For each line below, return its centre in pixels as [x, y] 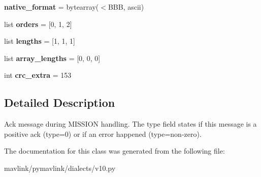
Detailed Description [60, 102]
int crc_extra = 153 [38, 75]
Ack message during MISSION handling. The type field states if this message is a [130, 124]
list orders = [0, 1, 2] [38, 24]
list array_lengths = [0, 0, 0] [52, 58]
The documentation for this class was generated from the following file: [115, 151]
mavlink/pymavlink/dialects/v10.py [60, 168]
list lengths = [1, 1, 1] [40, 41]
